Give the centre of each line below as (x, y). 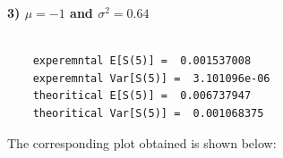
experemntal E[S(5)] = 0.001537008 (142, 61)
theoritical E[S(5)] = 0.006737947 (142, 96)
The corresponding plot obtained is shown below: (142, 142)
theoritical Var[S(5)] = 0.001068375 (148, 113)
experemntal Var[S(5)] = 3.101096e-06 (151, 78)
